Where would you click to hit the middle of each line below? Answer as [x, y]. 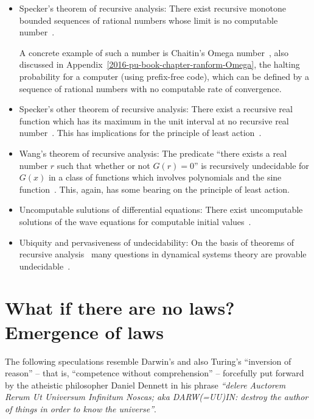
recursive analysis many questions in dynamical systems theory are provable [163, 254]
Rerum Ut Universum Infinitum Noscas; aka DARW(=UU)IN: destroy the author [157, 397]
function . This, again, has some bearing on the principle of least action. [154, 189]
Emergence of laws [84, 331]
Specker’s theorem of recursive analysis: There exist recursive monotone [152, 8]
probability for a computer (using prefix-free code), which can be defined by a [164, 76]
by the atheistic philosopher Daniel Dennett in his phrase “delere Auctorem [145, 385]
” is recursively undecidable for [251, 165]
